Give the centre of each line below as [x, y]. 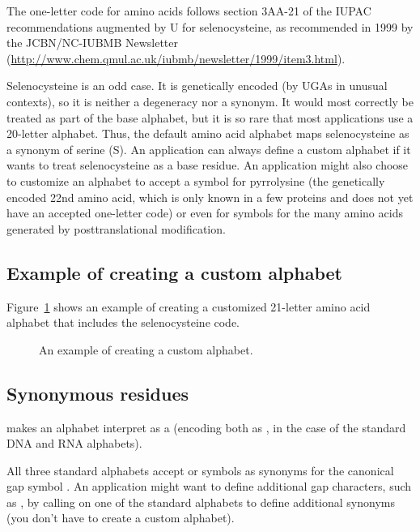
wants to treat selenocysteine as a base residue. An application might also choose [208, 165]
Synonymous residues [98, 393]
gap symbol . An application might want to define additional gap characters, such [209, 486]
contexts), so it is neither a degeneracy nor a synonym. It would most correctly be [210, 101]
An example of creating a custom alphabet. [146, 349]
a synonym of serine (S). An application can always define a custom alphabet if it [209, 149]
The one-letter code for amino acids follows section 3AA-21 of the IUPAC [189, 11]
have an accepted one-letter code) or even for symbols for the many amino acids [205, 213]
